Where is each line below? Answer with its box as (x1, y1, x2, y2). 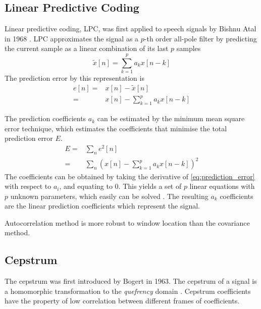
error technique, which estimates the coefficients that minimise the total (5, 123, 227, 133)
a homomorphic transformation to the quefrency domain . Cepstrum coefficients (5, 285, 251, 296)
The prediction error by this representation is (5, 73, 144, 83)
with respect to (5, 181, 51, 191)
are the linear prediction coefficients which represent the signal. (5, 200, 200, 211)
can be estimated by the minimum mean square (97, 113, 245, 124)
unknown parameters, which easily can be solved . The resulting (10, 190, 208, 201)
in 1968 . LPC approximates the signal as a (5, 33, 139, 43)
